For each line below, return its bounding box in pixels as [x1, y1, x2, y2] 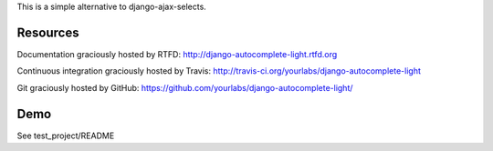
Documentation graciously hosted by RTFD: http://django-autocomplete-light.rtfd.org [16, 48, 338, 59]
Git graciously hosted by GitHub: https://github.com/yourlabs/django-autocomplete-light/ [16, 82, 353, 93]
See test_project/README [16, 130, 115, 141]
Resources [16, 25, 79, 40]
